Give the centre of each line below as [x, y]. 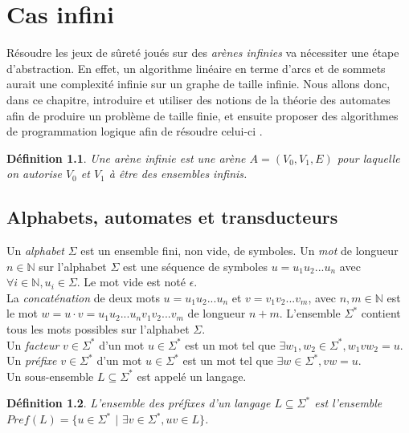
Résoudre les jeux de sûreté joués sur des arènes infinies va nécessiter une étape [203, 53]
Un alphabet [35, 251]
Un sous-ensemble [50, 376]
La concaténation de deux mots [83, 297]
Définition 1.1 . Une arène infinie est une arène [126, 158]
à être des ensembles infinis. [178, 174]
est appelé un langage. [192, 376]
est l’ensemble [348, 403]
